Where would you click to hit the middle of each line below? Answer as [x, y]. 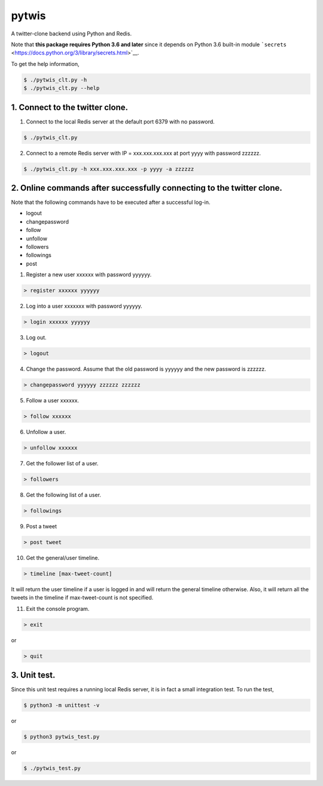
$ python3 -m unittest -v [62, 705]
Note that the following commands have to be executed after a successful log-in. [111, 202]
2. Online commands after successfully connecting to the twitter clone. [147, 188]
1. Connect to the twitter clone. [70, 107]
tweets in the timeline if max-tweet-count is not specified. [82, 598]
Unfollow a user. [46, 432]
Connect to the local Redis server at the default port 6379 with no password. [120, 121]
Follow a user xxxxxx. [53, 400]
